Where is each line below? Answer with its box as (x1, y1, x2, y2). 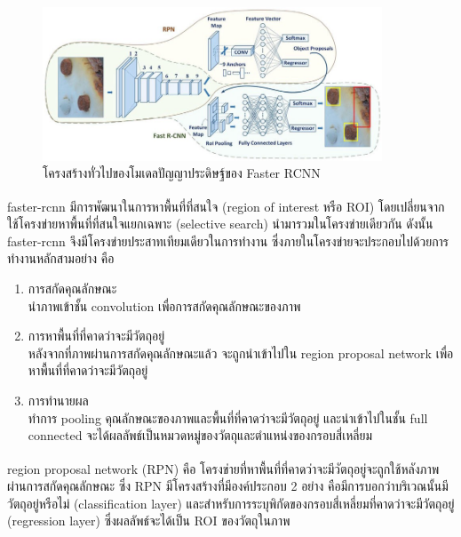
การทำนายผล (28, 391, 89, 410)
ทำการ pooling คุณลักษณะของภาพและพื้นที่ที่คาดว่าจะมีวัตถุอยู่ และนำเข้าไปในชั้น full (28, 408, 428, 427)
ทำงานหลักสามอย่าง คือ (7, 249, 115, 268)
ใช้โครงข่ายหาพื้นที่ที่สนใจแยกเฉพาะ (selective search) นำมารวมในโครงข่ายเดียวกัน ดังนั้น (7, 214, 433, 233)
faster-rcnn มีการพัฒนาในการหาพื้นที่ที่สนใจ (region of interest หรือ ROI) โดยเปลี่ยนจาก (7, 196, 445, 215)
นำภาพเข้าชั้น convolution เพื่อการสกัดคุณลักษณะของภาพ (28, 296, 301, 315)
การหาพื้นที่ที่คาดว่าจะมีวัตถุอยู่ (28, 326, 165, 345)
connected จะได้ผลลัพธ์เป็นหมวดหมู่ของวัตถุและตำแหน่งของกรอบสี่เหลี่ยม (28, 426, 373, 445)
